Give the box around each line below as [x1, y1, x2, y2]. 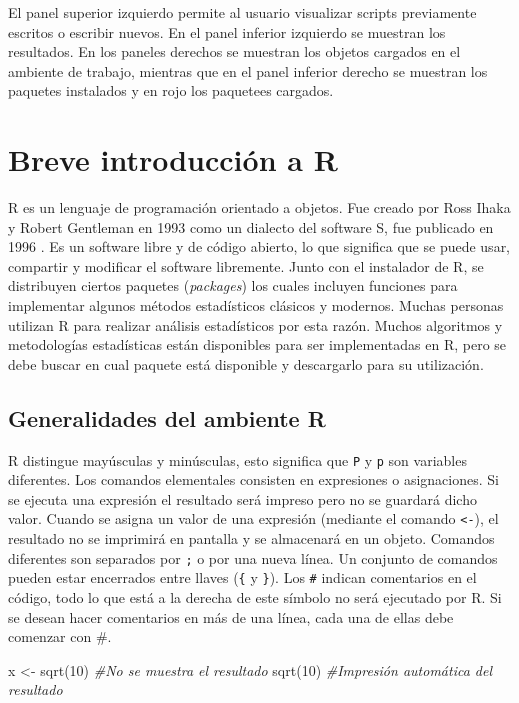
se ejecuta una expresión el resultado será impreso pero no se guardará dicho [8, 488, 477, 509]
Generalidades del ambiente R [8, 402, 326, 433]
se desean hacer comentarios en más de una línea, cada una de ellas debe [8, 606, 454, 627]
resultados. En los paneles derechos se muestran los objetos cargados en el [8, 41, 461, 62]
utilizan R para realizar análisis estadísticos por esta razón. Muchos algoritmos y [8, 314, 503, 335]
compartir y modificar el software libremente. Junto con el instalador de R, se [8, 255, 484, 276]
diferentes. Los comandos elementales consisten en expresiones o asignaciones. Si [8, 469, 499, 490]
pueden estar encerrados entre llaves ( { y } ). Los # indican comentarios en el [8, 567, 477, 588]
